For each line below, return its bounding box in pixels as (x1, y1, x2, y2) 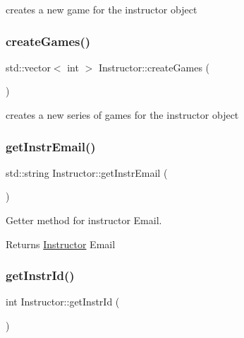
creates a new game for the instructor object (6, 2, 197, 16)
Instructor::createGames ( (98, 59, 210, 74)
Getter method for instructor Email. (6, 213, 162, 227)
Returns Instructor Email (6, 236, 116, 251)
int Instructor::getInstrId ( (6, 294, 120, 309)
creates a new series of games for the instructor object (6, 107, 239, 122)
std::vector (6, 59, 51, 74)
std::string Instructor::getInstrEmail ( (6, 165, 168, 180)
